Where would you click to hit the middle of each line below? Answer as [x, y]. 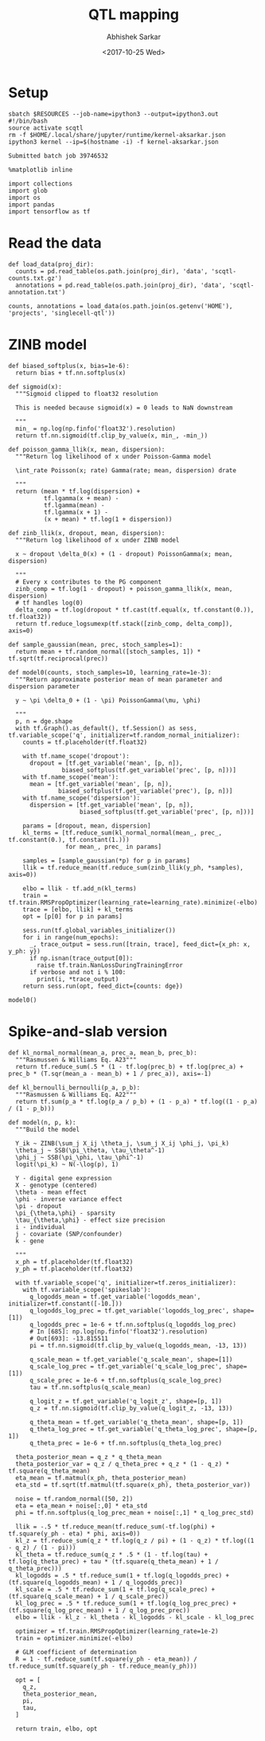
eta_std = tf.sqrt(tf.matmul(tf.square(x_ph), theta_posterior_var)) [133, 1485]
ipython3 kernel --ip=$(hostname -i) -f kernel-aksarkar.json [113, 142]
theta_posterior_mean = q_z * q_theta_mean [88, 1457]
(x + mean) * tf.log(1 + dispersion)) [108, 519]
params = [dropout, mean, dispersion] [87, 826]
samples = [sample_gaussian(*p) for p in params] [107, 861]
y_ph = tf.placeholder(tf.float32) [74, 1269]
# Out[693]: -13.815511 [69, 1338]
